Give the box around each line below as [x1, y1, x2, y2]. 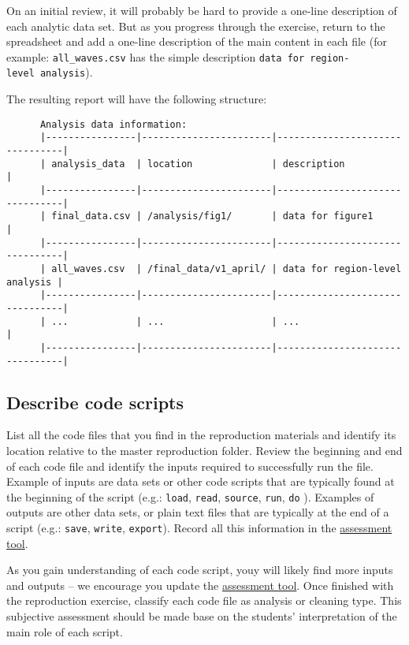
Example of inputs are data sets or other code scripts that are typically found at [6, 473, 395, 490]
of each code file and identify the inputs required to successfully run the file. [6, 457, 374, 474]
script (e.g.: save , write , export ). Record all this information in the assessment [6, 519, 392, 535]
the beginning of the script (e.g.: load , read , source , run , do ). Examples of [6, 488, 374, 505]
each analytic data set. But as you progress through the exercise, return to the [6, 17, 385, 34]
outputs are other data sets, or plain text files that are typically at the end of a [6, 504, 389, 520]
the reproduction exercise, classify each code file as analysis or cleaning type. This [6, 592, 402, 609]
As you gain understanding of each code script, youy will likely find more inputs [6, 561, 393, 578]
